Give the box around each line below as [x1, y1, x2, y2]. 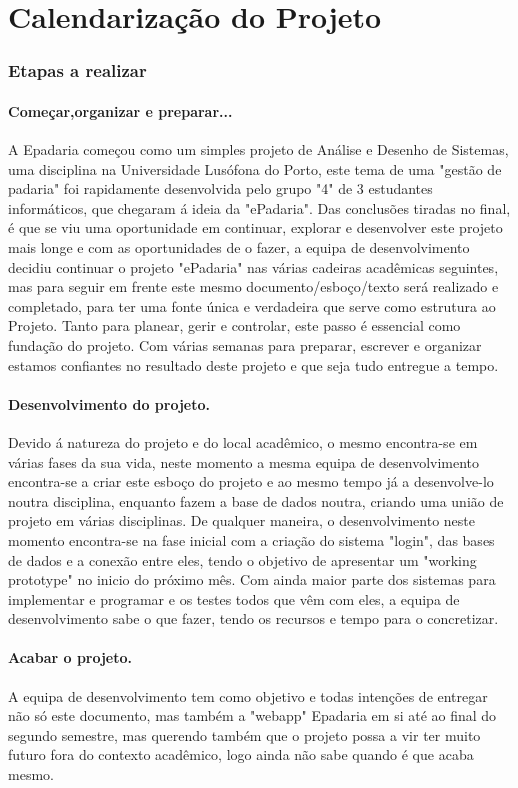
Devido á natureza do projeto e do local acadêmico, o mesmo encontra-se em [8, 431, 478, 452]
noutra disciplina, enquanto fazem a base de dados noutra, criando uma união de [8, 490, 504, 511]
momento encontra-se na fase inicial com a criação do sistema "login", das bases [8, 529, 495, 550]
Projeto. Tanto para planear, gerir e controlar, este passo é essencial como [8, 315, 461, 336]
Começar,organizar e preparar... [8, 100, 233, 121]
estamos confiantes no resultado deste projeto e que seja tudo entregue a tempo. [8, 354, 499, 375]
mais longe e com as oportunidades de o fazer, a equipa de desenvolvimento [8, 236, 470, 257]
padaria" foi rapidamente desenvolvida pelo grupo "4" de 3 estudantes [8, 178, 433, 199]
